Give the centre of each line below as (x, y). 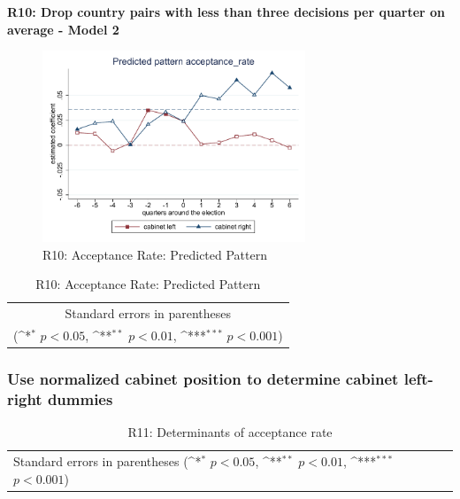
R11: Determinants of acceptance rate (230, 432)
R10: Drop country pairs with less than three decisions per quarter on (226, 12)
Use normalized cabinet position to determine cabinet (203, 378)
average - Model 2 (63, 29)
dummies (80, 398)
